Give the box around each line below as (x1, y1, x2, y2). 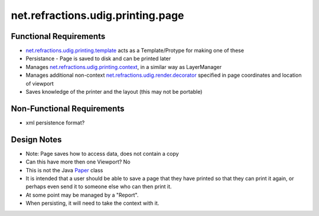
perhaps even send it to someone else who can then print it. (25, 183, 172, 190)
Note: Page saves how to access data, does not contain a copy (25, 150, 180, 157)
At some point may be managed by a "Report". (25, 191, 139, 198)
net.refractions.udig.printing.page (11, 9, 184, 22)
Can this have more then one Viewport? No (25, 158, 131, 165)
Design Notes (11, 135, 62, 145)
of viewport (25, 80, 54, 87)
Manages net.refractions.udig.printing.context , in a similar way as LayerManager (25, 63, 222, 70)
